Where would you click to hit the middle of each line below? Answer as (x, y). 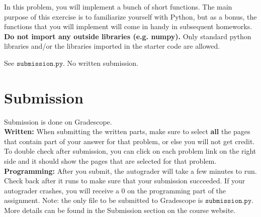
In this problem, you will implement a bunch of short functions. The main (118, 7)
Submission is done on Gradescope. (58, 121)
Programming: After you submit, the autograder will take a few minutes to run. (130, 171)
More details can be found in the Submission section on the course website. (120, 210)
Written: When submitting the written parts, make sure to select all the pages (127, 131)
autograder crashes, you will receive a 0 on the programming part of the (115, 190)
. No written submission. (100, 63)
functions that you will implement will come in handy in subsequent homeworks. (128, 26)
